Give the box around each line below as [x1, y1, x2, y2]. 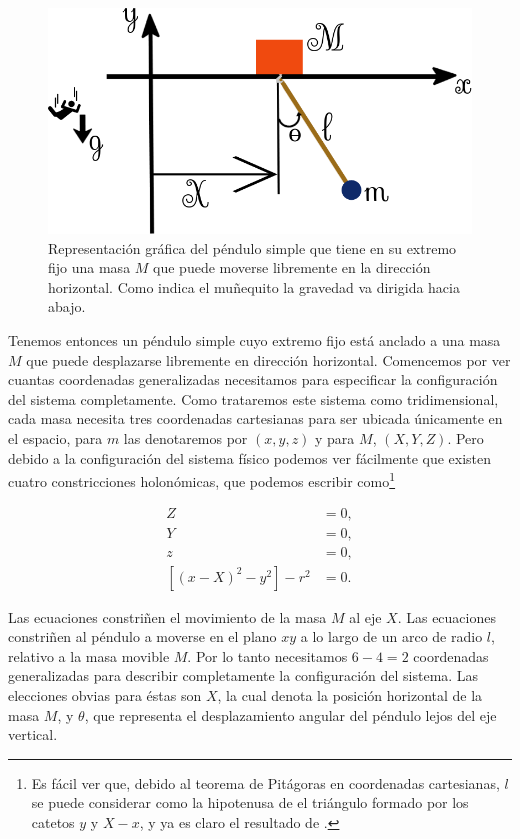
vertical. [8, 724, 58, 745]
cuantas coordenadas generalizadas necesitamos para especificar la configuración [8, 369, 498, 390]
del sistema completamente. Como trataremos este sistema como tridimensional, [8, 388, 499, 409]
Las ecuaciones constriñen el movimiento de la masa [8, 606, 327, 627]
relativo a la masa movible [8, 645, 170, 666]
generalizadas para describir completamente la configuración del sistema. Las [8, 665, 479, 686]
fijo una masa [48, 257, 131, 278]
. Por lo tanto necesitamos [187, 645, 348, 666]
